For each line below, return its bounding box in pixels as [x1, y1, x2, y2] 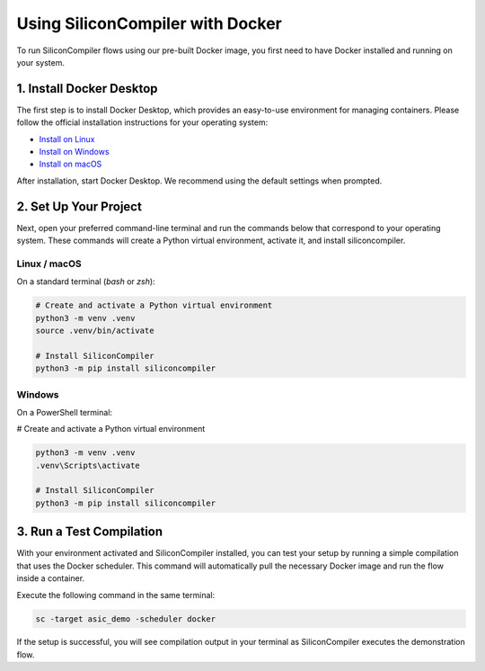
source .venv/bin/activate [35, 326, 154, 335]
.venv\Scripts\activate [35, 460, 141, 470]
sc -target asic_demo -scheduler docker [35, 613, 216, 624]
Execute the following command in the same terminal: [16, 589, 216, 600]
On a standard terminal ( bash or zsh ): [16, 276, 156, 287]
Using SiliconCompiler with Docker [16, 13, 283, 33]
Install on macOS [39, 158, 102, 170]
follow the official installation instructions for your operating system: [16, 117, 269, 128]
